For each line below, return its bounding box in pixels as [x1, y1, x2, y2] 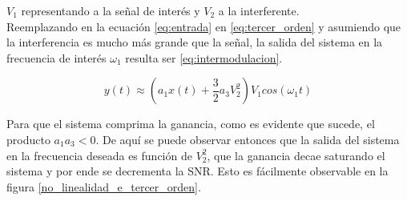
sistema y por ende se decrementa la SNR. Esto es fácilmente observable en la [6, 163, 389, 179]
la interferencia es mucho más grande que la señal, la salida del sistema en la [6, 34, 383, 50]
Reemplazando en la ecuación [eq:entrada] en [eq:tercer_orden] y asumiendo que [6, 18, 401, 34]
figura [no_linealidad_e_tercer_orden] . [6, 178, 201, 195]
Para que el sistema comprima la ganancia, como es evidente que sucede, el [6, 115, 375, 132]
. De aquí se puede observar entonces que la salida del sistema [95, 131, 400, 147]
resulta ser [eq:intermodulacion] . [125, 49, 283, 66]
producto [6, 131, 50, 147]
